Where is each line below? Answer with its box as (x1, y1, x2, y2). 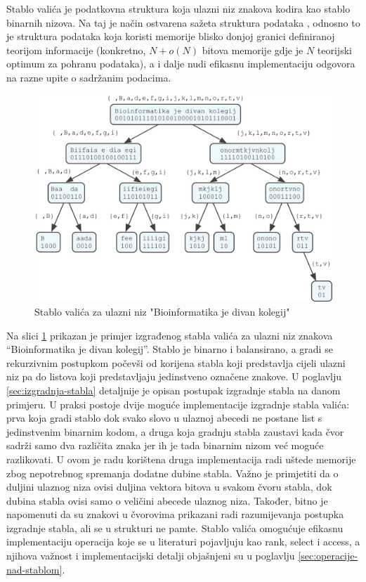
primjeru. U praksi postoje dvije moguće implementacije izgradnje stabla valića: (6, 396, 350, 411)
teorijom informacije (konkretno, (6, 42, 146, 57)
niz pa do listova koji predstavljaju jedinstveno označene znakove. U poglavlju (6, 369, 342, 384)
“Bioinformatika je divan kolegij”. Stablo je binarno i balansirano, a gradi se (6, 342, 333, 356)
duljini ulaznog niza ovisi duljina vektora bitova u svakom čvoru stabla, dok (6, 479, 332, 494)
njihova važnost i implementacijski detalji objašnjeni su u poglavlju (6, 548, 295, 563)
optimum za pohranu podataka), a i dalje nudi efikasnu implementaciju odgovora (6, 56, 355, 71)
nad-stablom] (6, 562, 63, 576)
